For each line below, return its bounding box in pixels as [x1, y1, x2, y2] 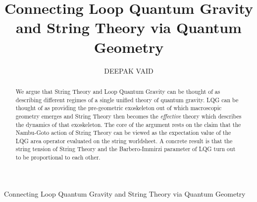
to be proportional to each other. [15, 153, 101, 162]
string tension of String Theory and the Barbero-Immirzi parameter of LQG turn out [15, 145, 236, 153]
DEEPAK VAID [104, 65, 154, 76]
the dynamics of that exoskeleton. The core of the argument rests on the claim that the [15, 120, 241, 128]
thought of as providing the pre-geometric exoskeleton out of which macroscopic [15, 104, 222, 112]
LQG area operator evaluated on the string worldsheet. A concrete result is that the [15, 136, 233, 145]
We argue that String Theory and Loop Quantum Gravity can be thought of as [15, 87, 220, 95]
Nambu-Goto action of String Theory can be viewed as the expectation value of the [15, 128, 231, 137]
